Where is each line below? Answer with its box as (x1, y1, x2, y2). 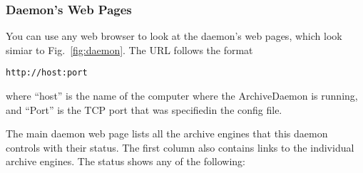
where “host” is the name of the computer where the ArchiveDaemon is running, (6, 88, 358, 103)
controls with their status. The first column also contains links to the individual (6, 140, 354, 154)
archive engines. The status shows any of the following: (6, 154, 246, 169)
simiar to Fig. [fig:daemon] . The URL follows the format (6, 42, 253, 57)
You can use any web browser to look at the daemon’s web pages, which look (6, 28, 342, 43)
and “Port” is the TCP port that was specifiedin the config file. (6, 102, 282, 117)
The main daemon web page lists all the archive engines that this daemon (6, 126, 328, 141)
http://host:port (6, 68, 88, 78)
